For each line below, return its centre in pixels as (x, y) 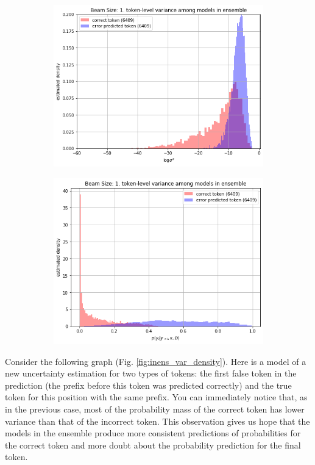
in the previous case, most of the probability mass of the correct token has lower (155, 409)
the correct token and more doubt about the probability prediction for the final (153, 445)
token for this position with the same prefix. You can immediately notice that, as (156, 397)
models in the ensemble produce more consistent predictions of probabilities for (153, 433)
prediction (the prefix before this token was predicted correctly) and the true (148, 385)
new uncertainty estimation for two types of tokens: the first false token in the (151, 373)
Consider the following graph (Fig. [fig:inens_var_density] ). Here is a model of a (156, 361)
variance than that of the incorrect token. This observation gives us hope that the (157, 421)
